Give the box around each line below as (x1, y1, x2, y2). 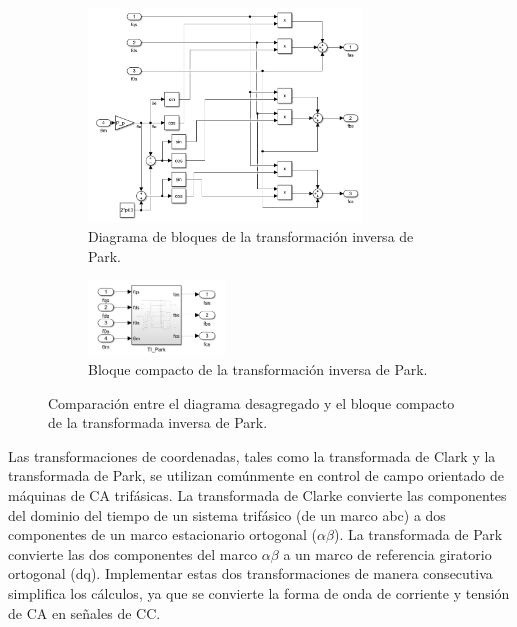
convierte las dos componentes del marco (8, 543, 258, 564)
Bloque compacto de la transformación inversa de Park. (88, 359, 428, 380)
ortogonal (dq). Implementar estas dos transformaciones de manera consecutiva (8, 563, 493, 584)
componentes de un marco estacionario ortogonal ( (8, 524, 318, 545)
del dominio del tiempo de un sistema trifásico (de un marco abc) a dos (8, 504, 446, 525)
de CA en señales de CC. (8, 602, 161, 623)
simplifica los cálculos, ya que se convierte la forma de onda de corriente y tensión (8, 582, 510, 603)
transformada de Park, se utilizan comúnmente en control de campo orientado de (8, 465, 504, 486)
